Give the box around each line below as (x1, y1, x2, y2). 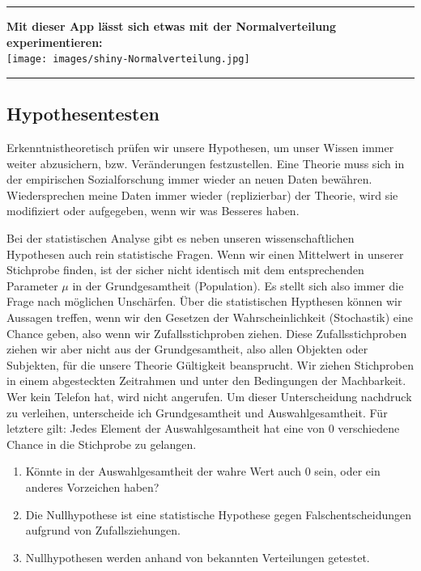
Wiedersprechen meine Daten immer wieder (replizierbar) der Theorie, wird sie (6, 186, 398, 203)
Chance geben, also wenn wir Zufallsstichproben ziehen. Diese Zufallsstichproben (6, 324, 407, 341)
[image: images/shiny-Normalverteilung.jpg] (6, 53, 250, 66)
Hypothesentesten (6, 101, 159, 126)
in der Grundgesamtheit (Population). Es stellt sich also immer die (72, 277, 404, 294)
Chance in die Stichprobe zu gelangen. (6, 435, 197, 452)
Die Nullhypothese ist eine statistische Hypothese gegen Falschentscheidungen (25, 505, 411, 522)
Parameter (6, 277, 58, 294)
